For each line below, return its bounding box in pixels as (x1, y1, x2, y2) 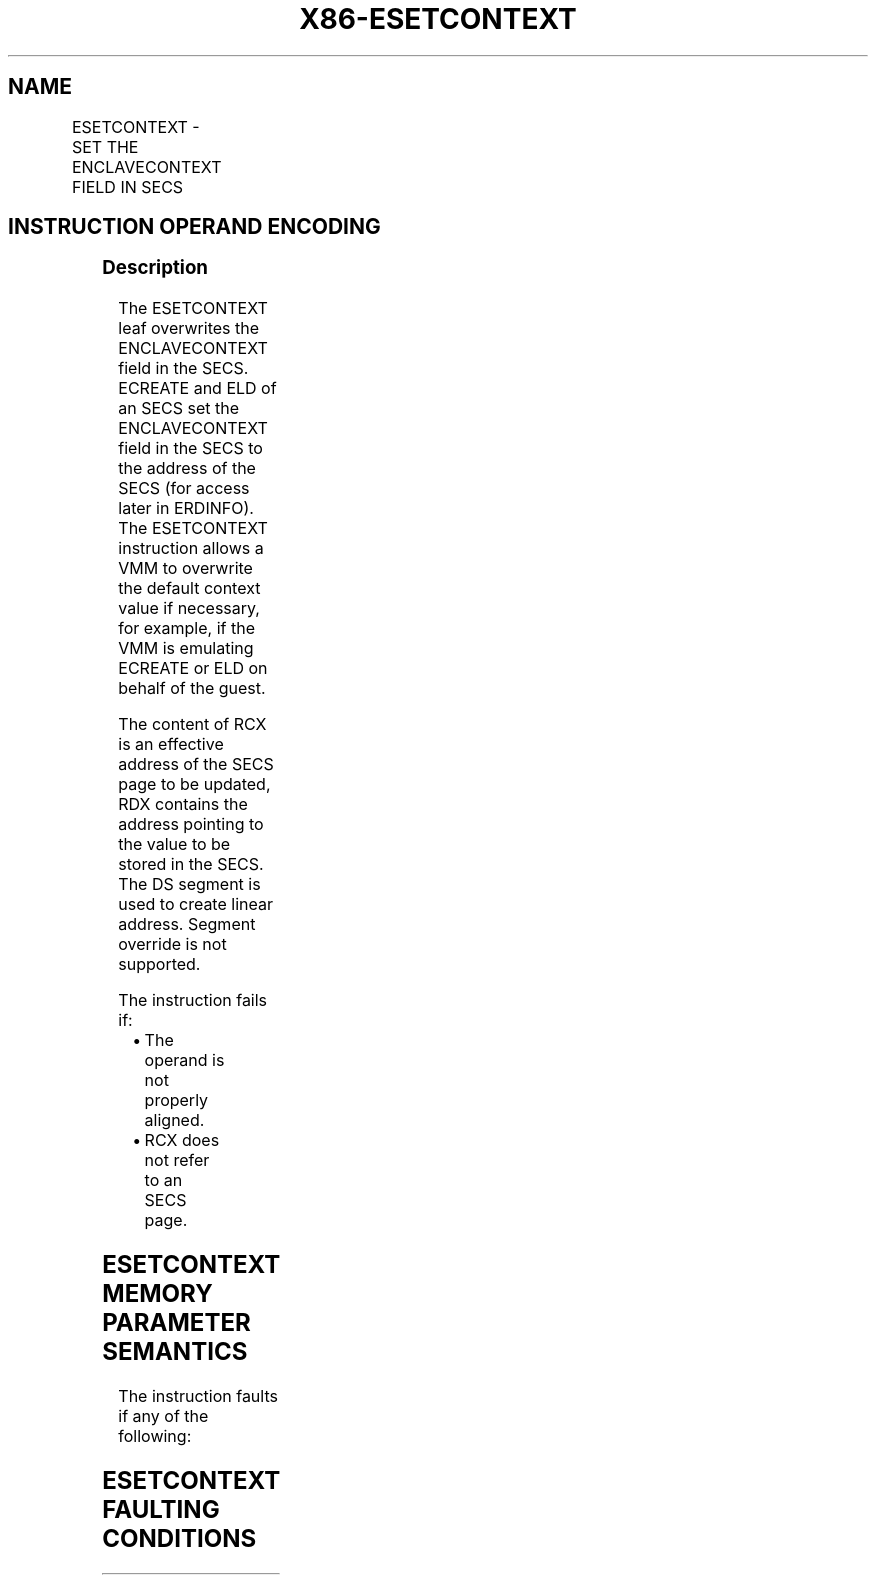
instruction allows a (118, 538, 264, 559)
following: (118, 1425, 192, 1446)
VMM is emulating (118, 638, 254, 659)
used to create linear (118, 894, 273, 915)
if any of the (118, 1405, 209, 1426)
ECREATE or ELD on (118, 658, 268, 679)
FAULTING (102, 1494, 220, 1524)
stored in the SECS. (118, 854, 264, 875)
